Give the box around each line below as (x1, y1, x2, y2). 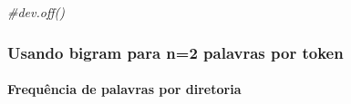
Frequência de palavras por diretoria (7, 80, 242, 99)
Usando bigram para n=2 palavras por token (7, 41, 344, 63)
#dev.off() (7, 3, 65, 21)
